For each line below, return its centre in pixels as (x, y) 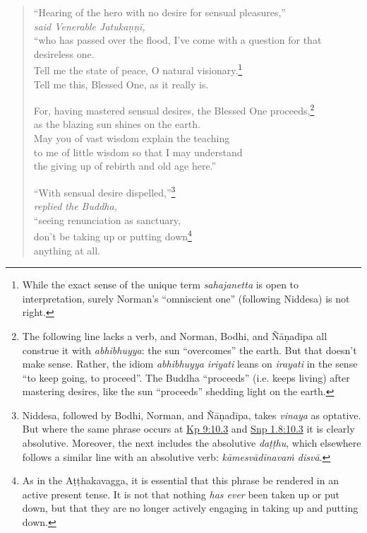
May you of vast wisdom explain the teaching (132, 138)
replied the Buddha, (75, 206)
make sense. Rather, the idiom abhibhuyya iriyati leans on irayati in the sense (190, 364)
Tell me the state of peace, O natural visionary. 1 (138, 69)
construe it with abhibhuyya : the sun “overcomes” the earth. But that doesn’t (189, 350)
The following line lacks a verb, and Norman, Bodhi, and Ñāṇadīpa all (175, 335)
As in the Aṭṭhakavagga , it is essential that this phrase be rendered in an (180, 480)
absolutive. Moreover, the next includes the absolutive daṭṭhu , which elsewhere (192, 443)
